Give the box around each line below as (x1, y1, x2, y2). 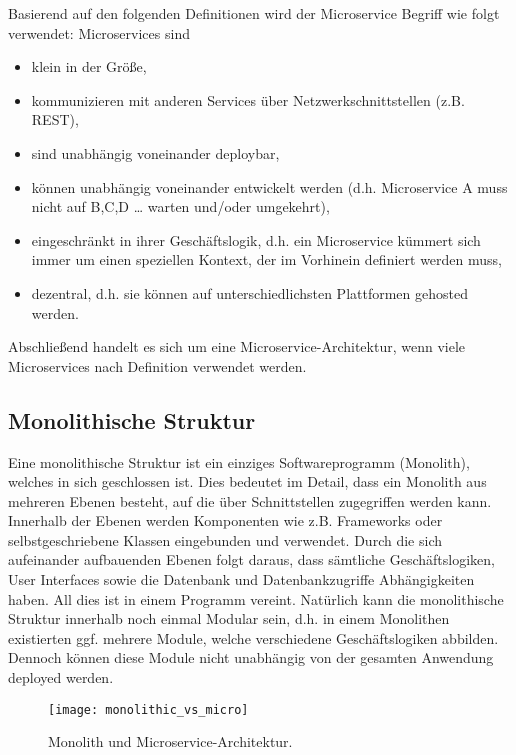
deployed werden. (8, 667, 114, 688)
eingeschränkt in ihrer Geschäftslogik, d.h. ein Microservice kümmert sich (31, 229, 481, 250)
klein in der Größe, (31, 56, 147, 77)
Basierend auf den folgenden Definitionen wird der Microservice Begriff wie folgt (8, 3, 500, 23)
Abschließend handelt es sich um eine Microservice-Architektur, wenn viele (8, 336, 465, 357)
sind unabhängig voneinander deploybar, (31, 142, 280, 163)
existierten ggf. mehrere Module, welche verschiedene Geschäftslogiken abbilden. (8, 627, 499, 648)
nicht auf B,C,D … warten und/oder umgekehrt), (31, 196, 330, 217)
